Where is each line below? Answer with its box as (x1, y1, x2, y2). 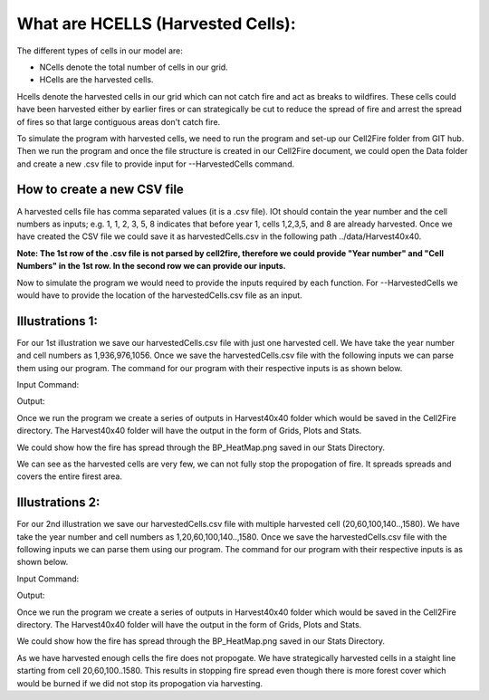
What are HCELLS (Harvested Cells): (16, 14, 296, 34)
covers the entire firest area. (16, 471, 122, 482)
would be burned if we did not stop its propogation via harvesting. (16, 677, 263, 688)
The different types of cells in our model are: (16, 45, 183, 56)
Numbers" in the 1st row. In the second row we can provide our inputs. (16, 261, 286, 272)
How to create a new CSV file (16, 182, 185, 197)
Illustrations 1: (16, 313, 99, 329)
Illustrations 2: (16, 494, 101, 511)
